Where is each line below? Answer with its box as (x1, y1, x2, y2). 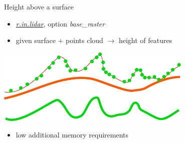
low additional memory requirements (16, 129, 128, 140)
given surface (16, 35, 56, 45)
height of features (118, 35, 172, 45)
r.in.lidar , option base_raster (16, 18, 105, 28)
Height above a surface (4, 1, 74, 11)
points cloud (66, 35, 103, 45)
